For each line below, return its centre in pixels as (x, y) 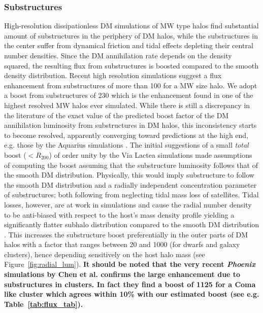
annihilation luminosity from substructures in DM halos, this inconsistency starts (130, 125)
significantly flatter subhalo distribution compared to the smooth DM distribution (132, 224)
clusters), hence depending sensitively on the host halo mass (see (105, 254)
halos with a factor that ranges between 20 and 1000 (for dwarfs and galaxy (122, 244)
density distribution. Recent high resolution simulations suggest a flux (113, 75)
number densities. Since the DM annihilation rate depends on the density (118, 55)
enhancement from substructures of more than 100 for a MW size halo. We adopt (131, 85)
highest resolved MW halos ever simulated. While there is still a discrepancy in (127, 105)
